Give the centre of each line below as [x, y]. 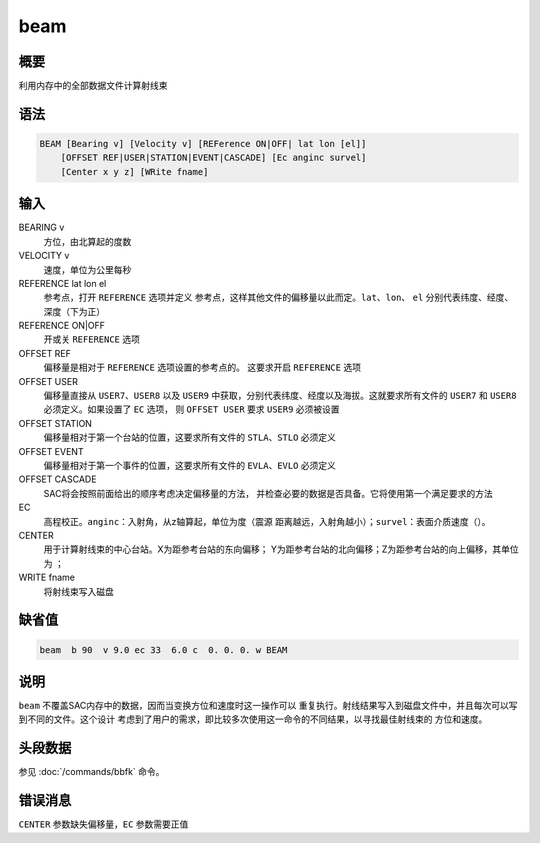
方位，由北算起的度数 [87, 241]
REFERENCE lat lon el [62, 283]
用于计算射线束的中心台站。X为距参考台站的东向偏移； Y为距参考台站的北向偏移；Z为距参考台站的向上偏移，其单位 [281, 549]
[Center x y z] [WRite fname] [134, 171]
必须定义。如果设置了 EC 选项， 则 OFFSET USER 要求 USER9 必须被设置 [191, 409]
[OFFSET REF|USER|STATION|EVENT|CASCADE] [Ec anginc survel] [213, 158]
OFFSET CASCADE [57, 479]
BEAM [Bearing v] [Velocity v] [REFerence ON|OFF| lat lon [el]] [203, 144]
